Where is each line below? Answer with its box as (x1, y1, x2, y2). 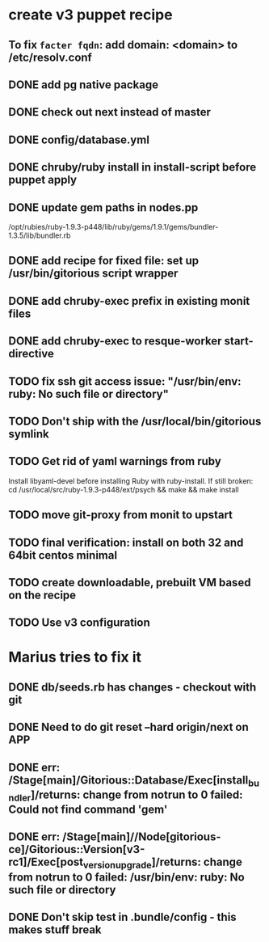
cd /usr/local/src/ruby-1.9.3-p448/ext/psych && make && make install (8, 484, 240, 494)
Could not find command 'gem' (8, 803, 168, 817)
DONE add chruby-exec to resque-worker (8, 334, 222, 348)
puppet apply (8, 173, 78, 187)
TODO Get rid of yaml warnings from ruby (8, 454, 222, 468)
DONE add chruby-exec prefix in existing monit (8, 294, 250, 308)
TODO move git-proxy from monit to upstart (8, 508, 233, 522)
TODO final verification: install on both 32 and (8, 535, 244, 549)
